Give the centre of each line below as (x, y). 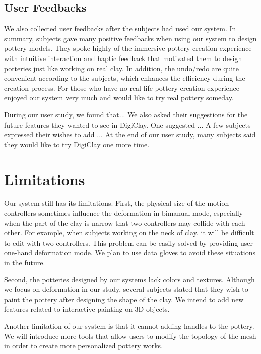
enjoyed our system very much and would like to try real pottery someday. (119, 98)
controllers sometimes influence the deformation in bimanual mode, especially (124, 213)
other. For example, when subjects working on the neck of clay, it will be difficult (129, 233)
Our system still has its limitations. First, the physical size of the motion (117, 203)
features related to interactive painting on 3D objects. (87, 309)
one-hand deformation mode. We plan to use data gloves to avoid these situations (130, 252)
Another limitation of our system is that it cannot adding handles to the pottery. (129, 326)
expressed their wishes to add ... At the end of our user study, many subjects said (130, 134)
